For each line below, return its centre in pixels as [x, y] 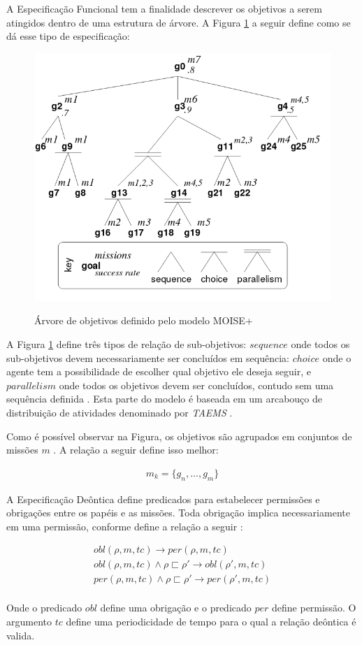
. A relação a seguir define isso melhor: [136, 450]
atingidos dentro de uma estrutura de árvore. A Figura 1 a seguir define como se [179, 22]
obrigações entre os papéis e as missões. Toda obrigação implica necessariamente [178, 513]
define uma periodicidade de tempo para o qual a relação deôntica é [211, 622]
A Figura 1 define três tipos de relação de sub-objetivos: [126, 343]
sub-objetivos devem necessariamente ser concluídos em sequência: [148, 357]
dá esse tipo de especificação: [68, 36]
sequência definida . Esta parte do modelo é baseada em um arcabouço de [164, 399]
